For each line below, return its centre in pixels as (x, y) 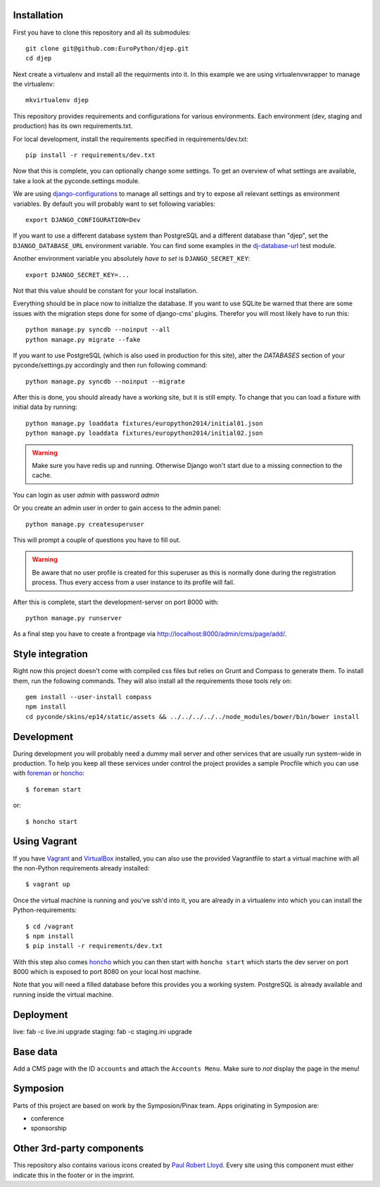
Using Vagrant (45, 841)
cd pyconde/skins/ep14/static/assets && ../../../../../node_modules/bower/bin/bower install (192, 716)
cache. (42, 475)
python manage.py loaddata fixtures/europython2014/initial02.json (144, 433)
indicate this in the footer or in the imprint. (74, 1175)
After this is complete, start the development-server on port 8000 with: (116, 602)
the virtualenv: (34, 84)
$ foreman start (53, 789)
